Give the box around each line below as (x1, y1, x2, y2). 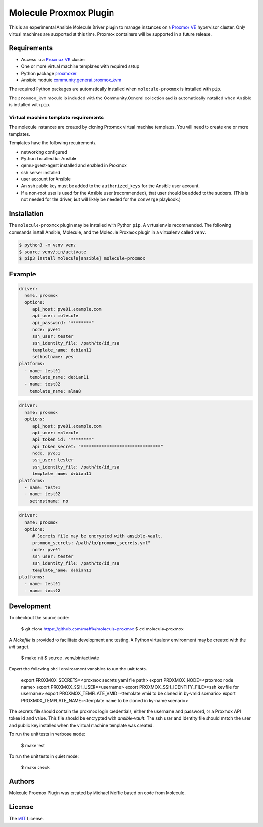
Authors (9, 777, 35, 786)
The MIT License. (9, 816, 44, 822)
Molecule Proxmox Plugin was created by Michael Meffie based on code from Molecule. (9, 790, 186, 796)
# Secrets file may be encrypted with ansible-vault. (32, 533, 163, 539)
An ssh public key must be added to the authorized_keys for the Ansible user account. (21, 183, 200, 189)
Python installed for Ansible (21, 156, 76, 161)
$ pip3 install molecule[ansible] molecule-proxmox (19, 256, 146, 261)
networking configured (21, 149, 68, 155)
